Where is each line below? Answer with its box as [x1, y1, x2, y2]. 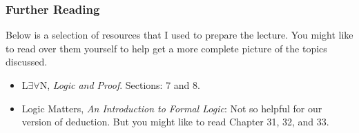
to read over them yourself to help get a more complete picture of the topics [6, 41, 327, 55]
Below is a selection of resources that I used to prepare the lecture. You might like [6, 28, 353, 42]
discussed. [6, 54, 48, 69]
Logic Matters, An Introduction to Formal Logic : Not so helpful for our [21, 101, 322, 115]
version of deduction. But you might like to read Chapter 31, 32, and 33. [21, 114, 329, 129]
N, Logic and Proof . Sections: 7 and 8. [39, 78, 200, 92]
